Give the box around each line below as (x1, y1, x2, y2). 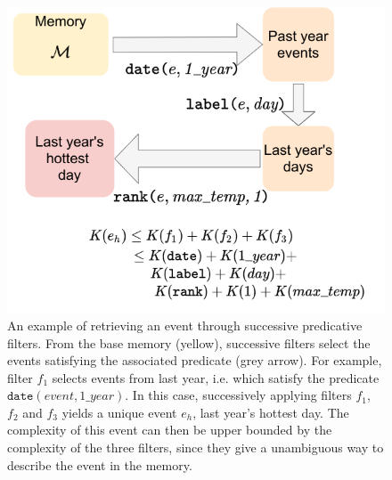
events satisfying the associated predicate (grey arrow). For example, (7, 351, 382, 370)
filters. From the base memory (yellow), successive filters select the (7, 333, 371, 352)
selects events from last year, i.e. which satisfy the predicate (52, 368, 380, 386)
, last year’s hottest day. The (192, 403, 349, 421)
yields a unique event (61, 403, 177, 421)
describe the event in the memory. (7, 455, 192, 474)
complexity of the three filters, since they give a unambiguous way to (7, 438, 384, 457)
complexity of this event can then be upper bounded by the (7, 420, 332, 439)
